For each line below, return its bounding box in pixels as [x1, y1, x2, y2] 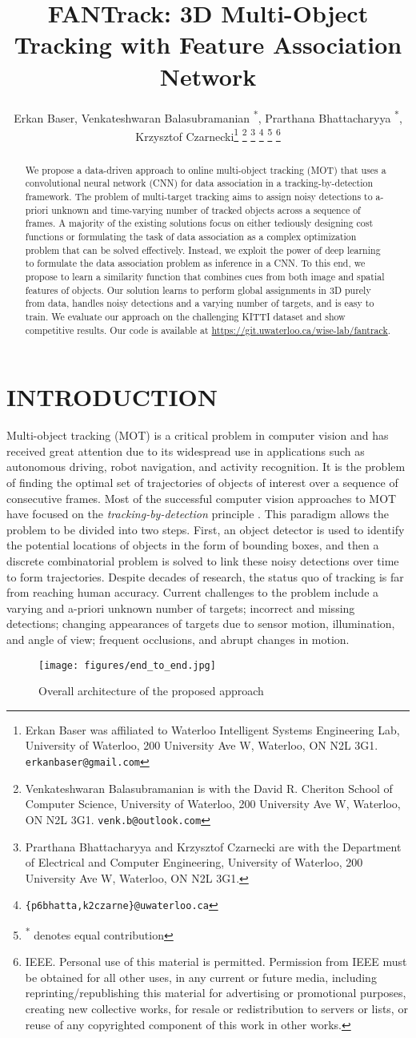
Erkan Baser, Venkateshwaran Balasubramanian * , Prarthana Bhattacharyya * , [14, 107, 402, 126]
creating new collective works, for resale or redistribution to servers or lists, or [25, 1000, 408, 1016]
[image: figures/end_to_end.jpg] [38, 659, 216, 671]
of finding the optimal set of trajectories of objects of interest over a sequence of [6, 474, 398, 491]
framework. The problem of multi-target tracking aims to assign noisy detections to [25, 190, 373, 203]
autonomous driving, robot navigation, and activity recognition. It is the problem [6, 458, 406, 475]
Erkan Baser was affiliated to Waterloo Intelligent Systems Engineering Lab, [25, 721, 400, 738]
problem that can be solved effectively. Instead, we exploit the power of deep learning [25, 243, 381, 256]
